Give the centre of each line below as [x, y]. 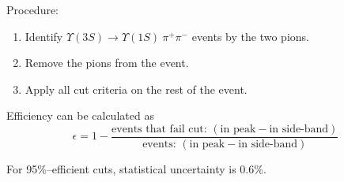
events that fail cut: [159, 129]
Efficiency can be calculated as [80, 115]
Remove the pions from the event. [107, 63]
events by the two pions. [250, 36]
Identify [44, 36]
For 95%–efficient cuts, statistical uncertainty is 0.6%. [136, 169]
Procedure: [33, 9]
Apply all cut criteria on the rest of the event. [136, 89]
